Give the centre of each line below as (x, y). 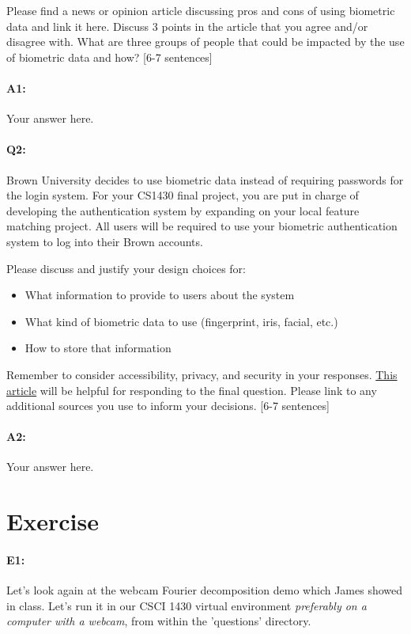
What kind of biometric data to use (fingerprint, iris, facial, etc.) (181, 321)
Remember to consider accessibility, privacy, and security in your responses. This (202, 374)
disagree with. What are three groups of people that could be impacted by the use (205, 42)
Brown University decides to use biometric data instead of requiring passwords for (205, 179)
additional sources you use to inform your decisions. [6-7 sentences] (168, 406)
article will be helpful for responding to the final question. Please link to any (192, 390)
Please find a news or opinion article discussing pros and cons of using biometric (201, 10)
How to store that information (98, 348)
